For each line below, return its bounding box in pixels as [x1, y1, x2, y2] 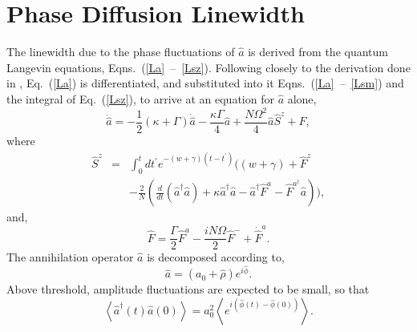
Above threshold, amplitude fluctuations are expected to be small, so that [6, 281, 370, 298]
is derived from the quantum [248, 43, 388, 60]
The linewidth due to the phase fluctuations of [6, 43, 235, 60]
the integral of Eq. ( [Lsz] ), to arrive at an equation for [6, 90, 274, 107]
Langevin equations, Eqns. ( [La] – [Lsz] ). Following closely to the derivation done [6, 59, 411, 75]
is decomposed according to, [147, 249, 285, 265]
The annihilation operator [6, 249, 134, 265]
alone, [287, 90, 317, 107]
